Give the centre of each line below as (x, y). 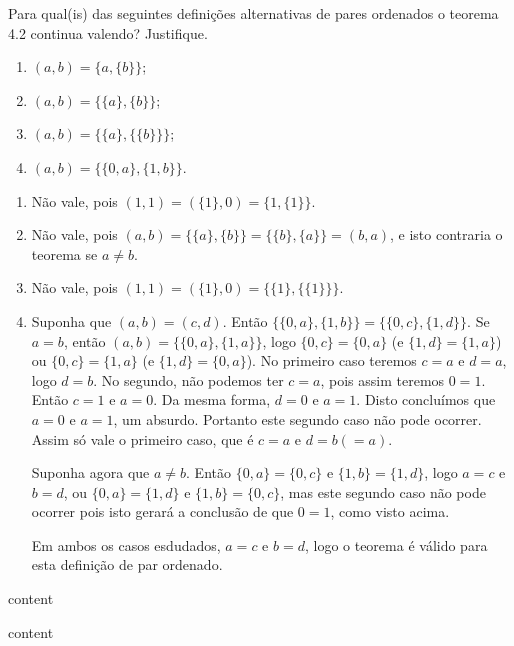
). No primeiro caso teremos (331, 360)
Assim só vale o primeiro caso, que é (142, 438)
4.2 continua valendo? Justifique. (108, 32)
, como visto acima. (390, 511)
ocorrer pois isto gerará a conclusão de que (162, 511)
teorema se (64, 253)
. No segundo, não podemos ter (188, 379)
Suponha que (71, 320)
